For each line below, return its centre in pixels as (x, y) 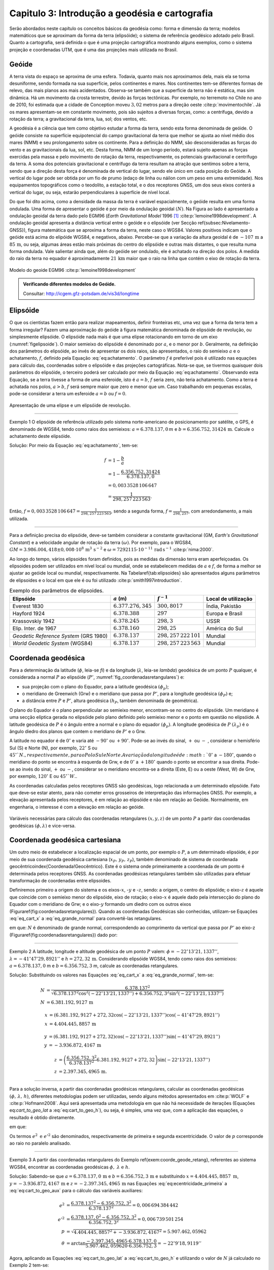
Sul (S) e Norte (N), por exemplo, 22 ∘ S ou (53, 748)
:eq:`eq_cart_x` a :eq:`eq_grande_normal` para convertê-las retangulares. (86, 918)
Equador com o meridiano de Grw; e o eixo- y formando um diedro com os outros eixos (100, 904)
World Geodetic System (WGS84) (53, 644)
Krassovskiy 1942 (33, 621)
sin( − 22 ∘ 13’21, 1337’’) (184, 1059)
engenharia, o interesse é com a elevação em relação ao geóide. (77, 807)
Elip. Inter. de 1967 (35, 628)
